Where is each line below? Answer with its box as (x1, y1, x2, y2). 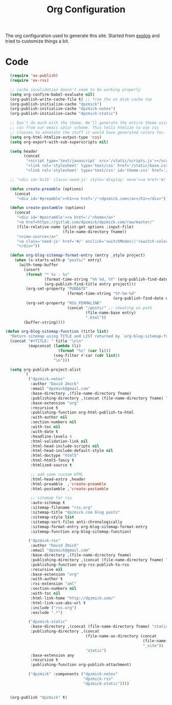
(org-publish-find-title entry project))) (44, 281, 137, 286)
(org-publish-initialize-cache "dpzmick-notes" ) (10, 106, 116, 112)
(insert (24, 267, 40, 272)
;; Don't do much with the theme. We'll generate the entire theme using (10, 120, 170, 125)
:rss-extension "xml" (30, 581, 77, 587)
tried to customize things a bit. (5, 38, 70, 44)
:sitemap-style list (30, 514, 74, 520)
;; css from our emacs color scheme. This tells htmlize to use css (10, 125, 159, 130)
